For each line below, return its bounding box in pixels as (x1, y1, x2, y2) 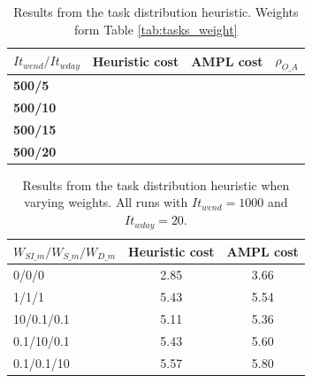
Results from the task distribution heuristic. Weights (13, 3, 299, 20)
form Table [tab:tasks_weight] (74, 19, 238, 38)
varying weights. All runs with (24, 193, 188, 211)
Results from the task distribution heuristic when (22, 175, 290, 194)
